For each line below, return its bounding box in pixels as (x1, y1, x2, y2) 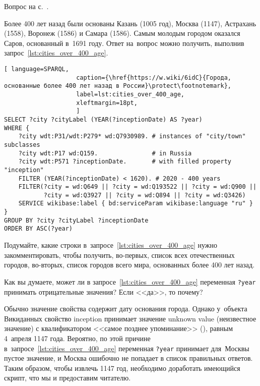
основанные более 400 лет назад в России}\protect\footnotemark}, (4, 82, 232, 90)
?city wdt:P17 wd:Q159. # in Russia (18, 149, 192, 157)
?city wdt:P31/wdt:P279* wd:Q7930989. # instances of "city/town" (18, 133, 246, 140)
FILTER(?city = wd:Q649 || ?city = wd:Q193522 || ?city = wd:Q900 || (18, 183, 257, 191)
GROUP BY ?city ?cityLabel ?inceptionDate (4, 216, 149, 224)
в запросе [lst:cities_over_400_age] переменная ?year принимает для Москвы (4, 343, 249, 353)
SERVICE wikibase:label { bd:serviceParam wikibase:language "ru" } (18, 200, 253, 207)
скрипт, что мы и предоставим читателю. (4, 372, 131, 383)
